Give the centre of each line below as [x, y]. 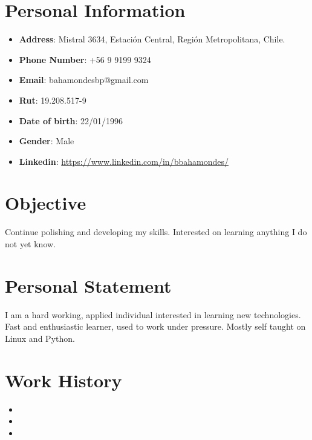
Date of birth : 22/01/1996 [71, 120]
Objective [46, 203]
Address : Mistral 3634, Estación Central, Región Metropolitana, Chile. [152, 39]
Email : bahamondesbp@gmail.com [84, 80]
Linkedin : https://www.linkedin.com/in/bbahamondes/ [124, 161]
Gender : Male [47, 141]
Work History [63, 380]
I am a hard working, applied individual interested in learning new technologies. [153, 314]
